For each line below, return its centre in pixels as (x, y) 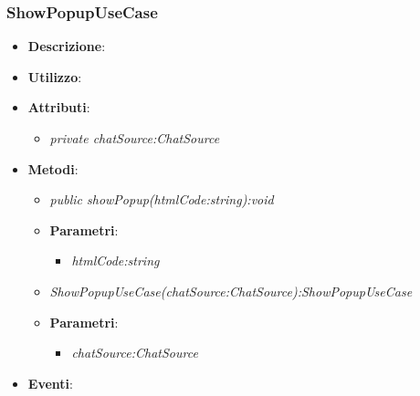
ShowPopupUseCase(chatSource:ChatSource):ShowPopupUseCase (231, 291)
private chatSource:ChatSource (135, 138)
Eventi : (50, 383)
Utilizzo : (55, 76)
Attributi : (59, 107)
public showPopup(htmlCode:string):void (162, 199)
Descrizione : (67, 46)
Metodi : (53, 168)
